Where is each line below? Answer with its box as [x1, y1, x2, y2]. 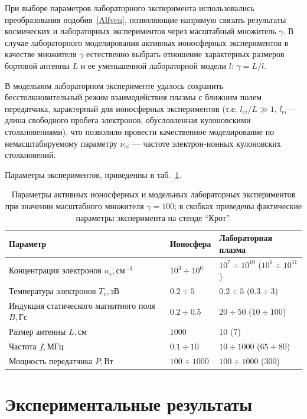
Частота [9, 340, 37, 352]
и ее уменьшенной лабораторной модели [80, 59, 227, 71]
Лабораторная [219, 232, 273, 244]
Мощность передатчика [9, 354, 93, 367]
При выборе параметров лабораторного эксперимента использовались [5, 2, 254, 14]
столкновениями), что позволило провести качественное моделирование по [5, 125, 275, 137]
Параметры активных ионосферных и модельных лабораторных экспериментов [11, 188, 296, 200]
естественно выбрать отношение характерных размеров [86, 48, 285, 60]
